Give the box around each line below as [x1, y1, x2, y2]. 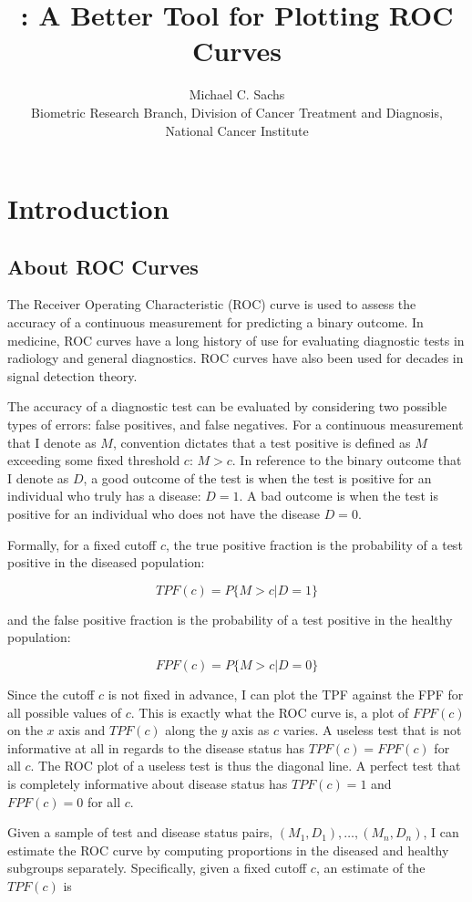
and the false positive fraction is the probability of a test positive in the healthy [7, 609, 453, 628]
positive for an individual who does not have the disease [7, 504, 320, 524]
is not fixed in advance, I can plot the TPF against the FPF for [108, 684, 464, 703]
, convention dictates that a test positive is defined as [112, 432, 411, 451]
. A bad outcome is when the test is [239, 486, 438, 505]
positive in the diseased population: [7, 553, 205, 572]
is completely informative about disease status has [7, 773, 288, 793]
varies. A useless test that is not [282, 721, 462, 740]
